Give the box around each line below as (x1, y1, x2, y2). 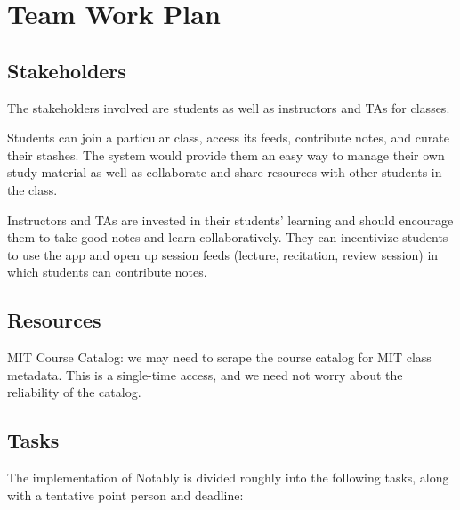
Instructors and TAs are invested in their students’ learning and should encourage (7, 210, 454, 229)
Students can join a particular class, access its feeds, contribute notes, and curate (7, 128, 449, 147)
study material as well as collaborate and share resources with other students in (7, 163, 442, 182)
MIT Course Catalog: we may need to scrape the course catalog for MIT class (7, 348, 432, 367)
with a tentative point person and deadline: (7, 485, 244, 504)
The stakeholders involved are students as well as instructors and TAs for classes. (7, 98, 450, 117)
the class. (7, 180, 58, 198)
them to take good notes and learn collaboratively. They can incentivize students (7, 228, 448, 247)
